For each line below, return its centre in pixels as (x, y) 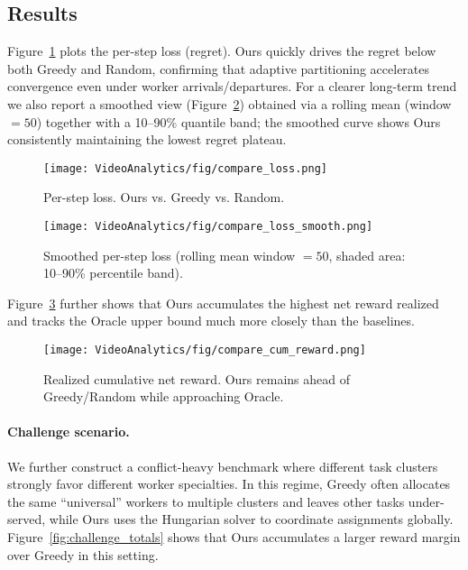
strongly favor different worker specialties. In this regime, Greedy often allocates (229, 484)
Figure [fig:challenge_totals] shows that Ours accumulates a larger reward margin (234, 537)
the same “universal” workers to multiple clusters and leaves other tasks (206, 501)
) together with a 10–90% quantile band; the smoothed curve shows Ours (239, 121)
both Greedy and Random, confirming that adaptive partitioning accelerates (219, 68)
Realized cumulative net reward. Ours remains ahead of (197, 378)
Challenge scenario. (69, 432)
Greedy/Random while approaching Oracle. (164, 396)
